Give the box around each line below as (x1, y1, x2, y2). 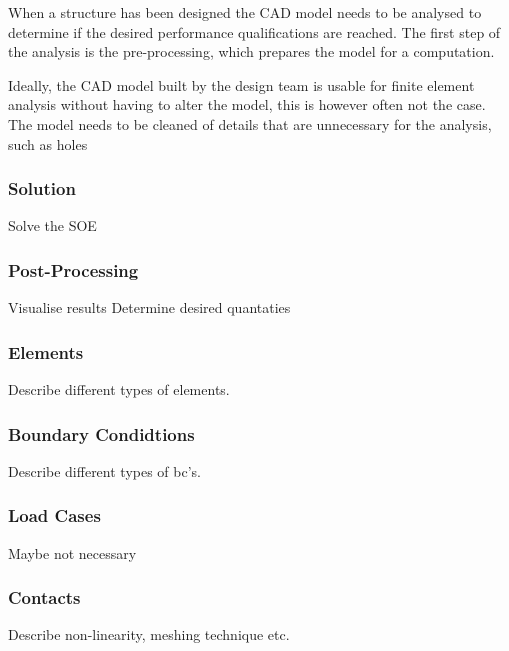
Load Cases (8, 503, 101, 528)
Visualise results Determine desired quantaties (8, 297, 291, 318)
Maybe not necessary (8, 542, 137, 563)
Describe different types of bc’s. (8, 460, 201, 481)
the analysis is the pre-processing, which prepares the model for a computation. (8, 41, 495, 62)
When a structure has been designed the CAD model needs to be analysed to (8, 2, 482, 22)
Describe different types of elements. (8, 379, 230, 399)
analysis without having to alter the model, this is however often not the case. (8, 94, 486, 115)
